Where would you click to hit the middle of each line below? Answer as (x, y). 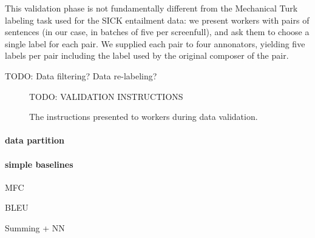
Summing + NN (35, 227)
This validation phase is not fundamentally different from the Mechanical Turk (151, 8)
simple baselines (39, 164)
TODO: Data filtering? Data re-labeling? (81, 75)
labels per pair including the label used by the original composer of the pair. (147, 55)
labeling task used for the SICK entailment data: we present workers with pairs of (157, 20)
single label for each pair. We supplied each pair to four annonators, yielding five (155, 43)
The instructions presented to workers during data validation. (144, 117)
